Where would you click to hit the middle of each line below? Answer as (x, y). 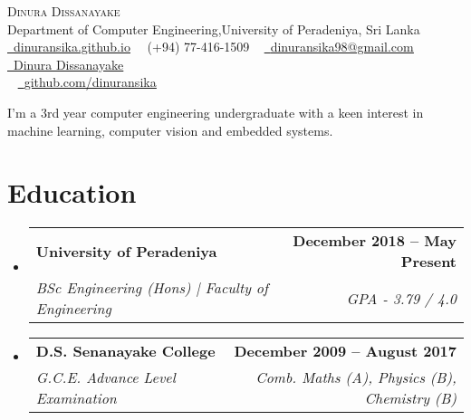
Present (428, 262)
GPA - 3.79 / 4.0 (401, 298)
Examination (76, 398)
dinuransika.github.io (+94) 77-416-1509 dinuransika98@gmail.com (214, 47)
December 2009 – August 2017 (345, 351)
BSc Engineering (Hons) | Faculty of (152, 288)
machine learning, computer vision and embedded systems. (170, 130)
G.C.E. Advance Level (106, 377)
